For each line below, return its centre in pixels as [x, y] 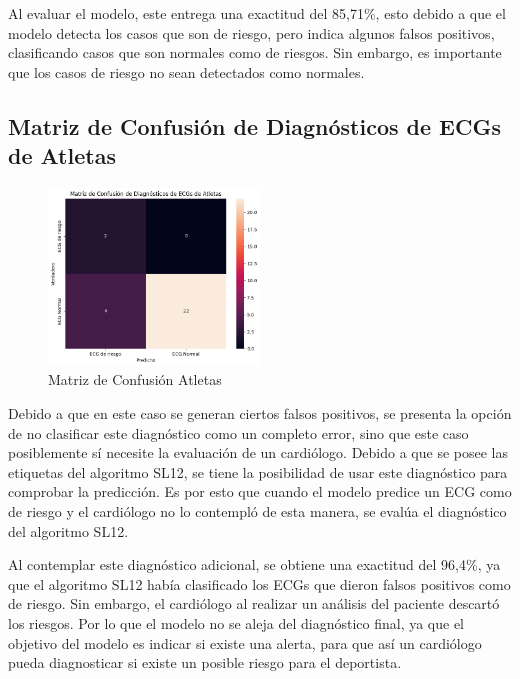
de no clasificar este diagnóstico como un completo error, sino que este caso [238, 432]
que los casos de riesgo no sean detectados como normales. [186, 71]
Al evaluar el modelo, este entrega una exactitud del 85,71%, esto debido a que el [257, 13]
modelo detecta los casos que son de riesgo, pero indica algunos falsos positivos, [251, 32]
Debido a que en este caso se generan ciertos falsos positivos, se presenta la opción [260, 413]
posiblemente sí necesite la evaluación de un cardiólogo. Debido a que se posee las [258, 452]
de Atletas [62, 155]
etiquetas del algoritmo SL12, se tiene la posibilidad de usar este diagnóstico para [258, 471]
